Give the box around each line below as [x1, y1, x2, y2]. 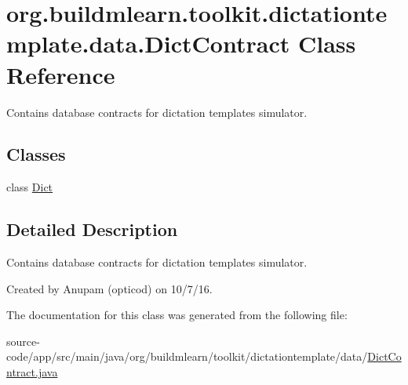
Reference [6, 58, 115, 90]
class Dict [6, 179, 53, 195]
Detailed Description [6, 217, 178, 242]
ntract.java [6, 364, 58, 380]
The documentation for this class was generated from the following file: [6, 307, 348, 323]
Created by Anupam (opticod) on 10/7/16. [6, 280, 213, 296]
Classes [6, 142, 66, 166]
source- [6, 332, 40, 349]
